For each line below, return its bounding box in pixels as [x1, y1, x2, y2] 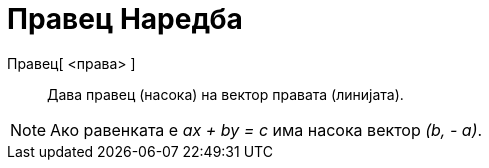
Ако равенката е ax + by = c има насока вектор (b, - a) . [50, 119, 483, 140]
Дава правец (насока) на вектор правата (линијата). [47, 85, 404, 103]
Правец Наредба [7, 2, 243, 36]
